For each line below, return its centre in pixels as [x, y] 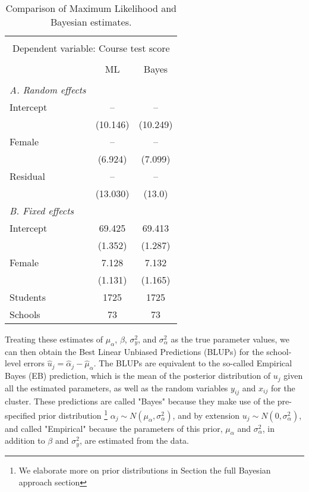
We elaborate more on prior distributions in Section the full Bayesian [145, 470]
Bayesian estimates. [91, 22]
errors [34, 363]
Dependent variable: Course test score [91, 48]
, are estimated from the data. [134, 440]
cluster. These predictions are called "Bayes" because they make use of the [140, 401]
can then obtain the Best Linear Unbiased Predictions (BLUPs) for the [134, 351]
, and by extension [206, 415]
